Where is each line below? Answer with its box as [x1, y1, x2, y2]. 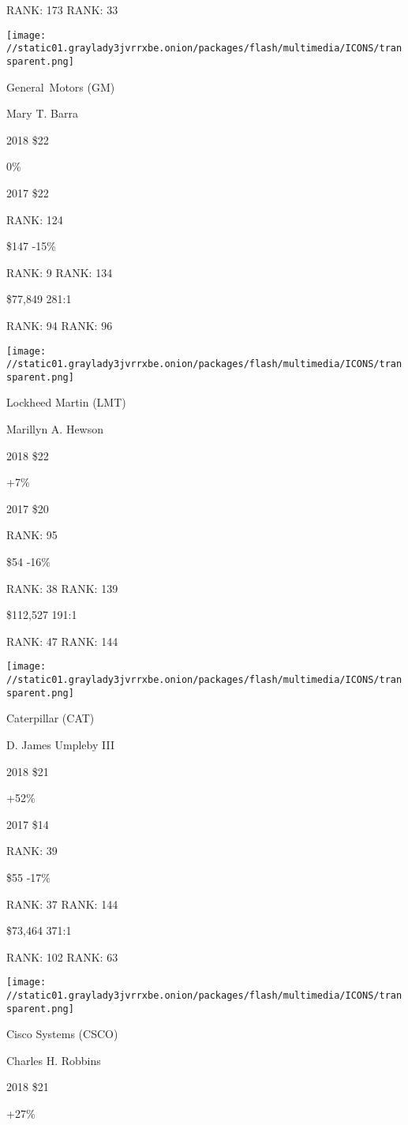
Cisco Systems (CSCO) [6, 1026, 118, 1042]
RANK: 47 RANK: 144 [6, 632, 118, 649]
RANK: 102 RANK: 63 [6, 948, 118, 965]
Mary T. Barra [6, 105, 78, 122]
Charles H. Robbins [6, 1052, 101, 1068]
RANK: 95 [6, 527, 58, 543]
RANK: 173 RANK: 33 [6, 2, 118, 17]
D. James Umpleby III [6, 736, 114, 752]
